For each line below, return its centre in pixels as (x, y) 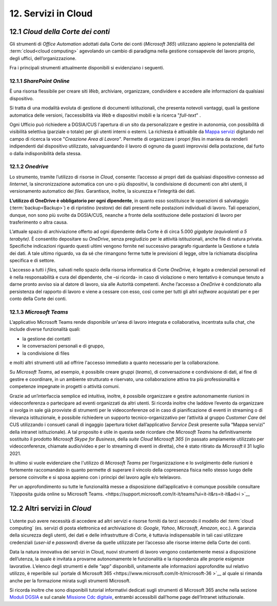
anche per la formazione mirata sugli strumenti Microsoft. (70, 580)
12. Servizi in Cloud (51, 13)
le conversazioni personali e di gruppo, (63, 346)
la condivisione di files (46, 353)
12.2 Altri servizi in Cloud (51, 509)
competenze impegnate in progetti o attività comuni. (65, 387)
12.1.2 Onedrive (29, 167)
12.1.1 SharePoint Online (39, 81)
